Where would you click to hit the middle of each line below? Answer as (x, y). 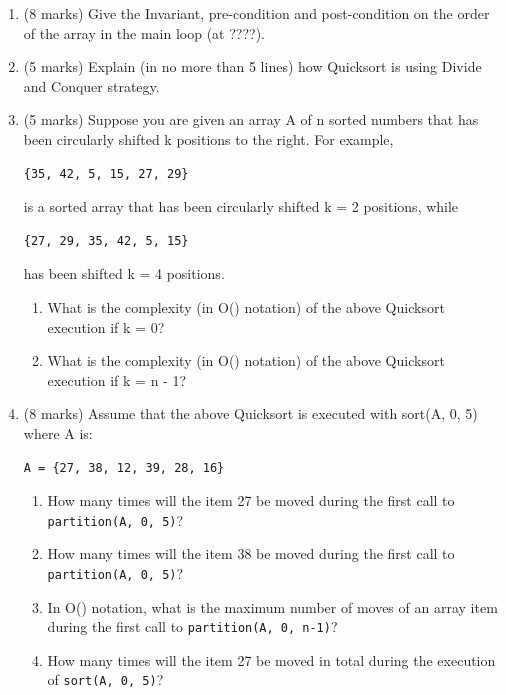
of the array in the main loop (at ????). (144, 32)
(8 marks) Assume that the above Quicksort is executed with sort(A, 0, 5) (250, 413)
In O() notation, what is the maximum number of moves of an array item (272, 606)
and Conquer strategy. (91, 85)
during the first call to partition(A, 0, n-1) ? (192, 626)
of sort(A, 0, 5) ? (105, 679)
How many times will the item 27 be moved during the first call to (251, 500)
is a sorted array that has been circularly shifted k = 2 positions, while (241, 206)
